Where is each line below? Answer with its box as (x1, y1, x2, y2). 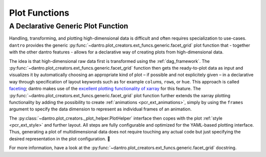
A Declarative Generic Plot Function (9, 22, 128, 30)
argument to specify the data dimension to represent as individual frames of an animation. (9, 106, 192, 112)
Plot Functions (9, 7, 69, 18)
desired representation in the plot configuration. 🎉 (9, 135, 110, 142)
